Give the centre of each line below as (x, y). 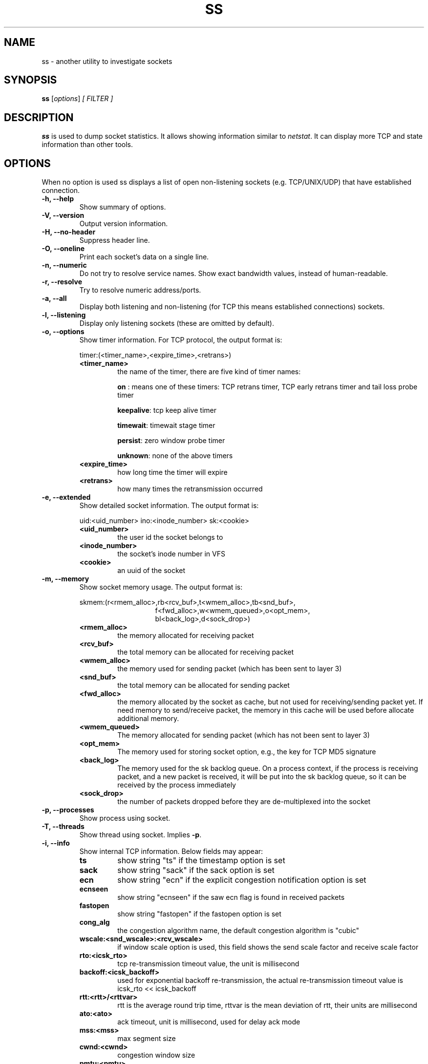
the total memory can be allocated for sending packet (203, 685)
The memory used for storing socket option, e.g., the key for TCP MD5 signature (247, 752)
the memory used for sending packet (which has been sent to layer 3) (230, 669)
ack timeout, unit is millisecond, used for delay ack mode (209, 1022)
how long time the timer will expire (172, 472)
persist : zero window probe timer (171, 441)
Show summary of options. (123, 207)
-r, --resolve (62, 282)
